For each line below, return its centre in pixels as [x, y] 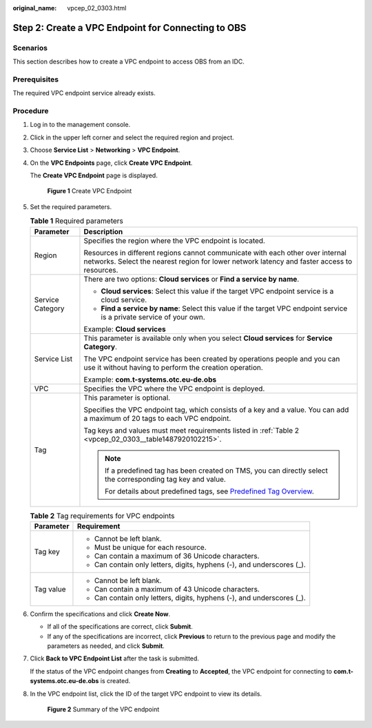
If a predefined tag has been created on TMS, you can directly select [216, 471]
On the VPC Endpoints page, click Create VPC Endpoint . [111, 163]
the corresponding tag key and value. [165, 479]
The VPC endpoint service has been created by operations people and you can [212, 359]
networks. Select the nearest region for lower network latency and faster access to [218, 261]
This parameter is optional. [127, 397]
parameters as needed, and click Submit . [106, 646]
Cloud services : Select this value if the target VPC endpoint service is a [217, 291]
